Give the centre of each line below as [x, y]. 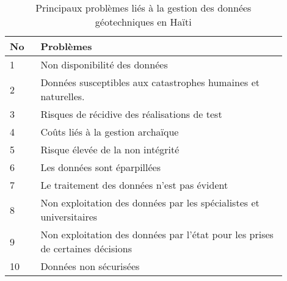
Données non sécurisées [90, 266]
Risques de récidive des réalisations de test [131, 114]
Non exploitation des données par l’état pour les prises [157, 234]
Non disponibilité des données [104, 64]
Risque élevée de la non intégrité [110, 149]
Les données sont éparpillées [100, 167]
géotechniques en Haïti [143, 22]
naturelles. [63, 96]
